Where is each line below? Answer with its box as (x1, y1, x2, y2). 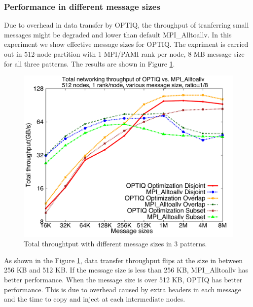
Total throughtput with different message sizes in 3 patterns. (24, 239, 207, 249)
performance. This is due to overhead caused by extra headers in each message (4, 284, 241, 294)
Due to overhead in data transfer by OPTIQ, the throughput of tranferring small (4, 20, 249, 30)
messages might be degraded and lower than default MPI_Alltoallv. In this (4, 29, 232, 39)
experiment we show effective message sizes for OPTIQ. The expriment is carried (4, 39, 249, 49)
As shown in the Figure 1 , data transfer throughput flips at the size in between (4, 255, 243, 265)
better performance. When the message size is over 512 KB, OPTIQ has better (4, 274, 243, 285)
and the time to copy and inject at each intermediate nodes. (4, 294, 185, 304)
